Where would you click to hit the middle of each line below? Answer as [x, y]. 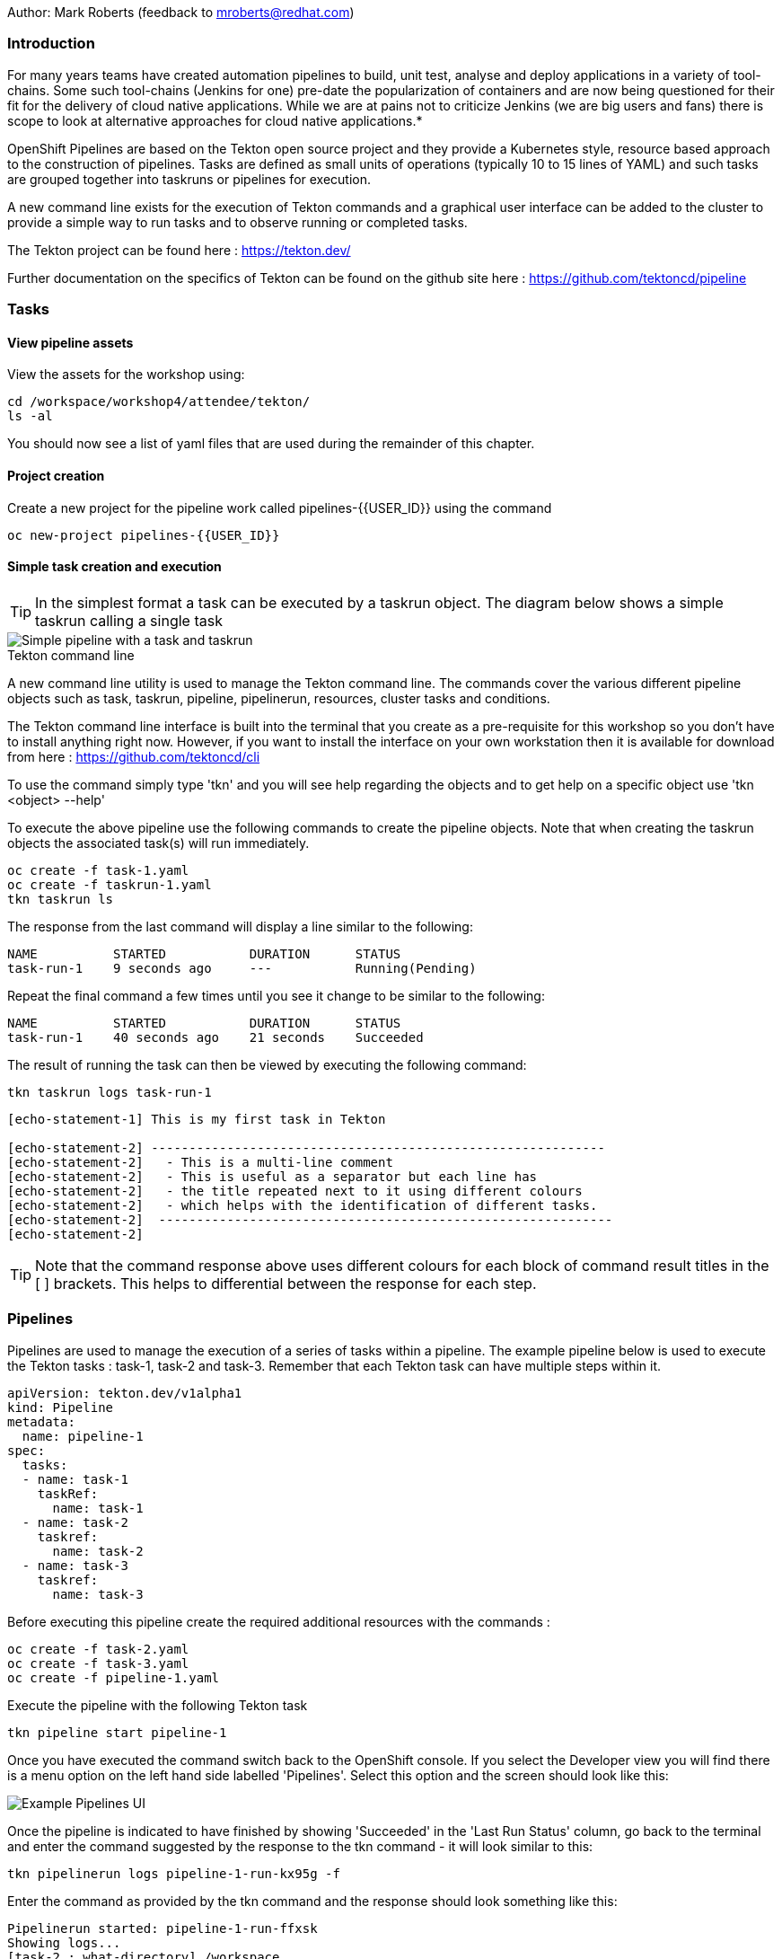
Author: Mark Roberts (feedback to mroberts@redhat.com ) [181, 12]
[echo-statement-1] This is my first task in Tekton [197, 1119]
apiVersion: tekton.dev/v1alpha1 [125, 1393]
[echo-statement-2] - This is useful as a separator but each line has [272, 1176]
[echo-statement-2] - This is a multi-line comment [200, 1162]
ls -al [30, 416]
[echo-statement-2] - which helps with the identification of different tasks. [303, 1205]
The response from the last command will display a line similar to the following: [240, 926]
